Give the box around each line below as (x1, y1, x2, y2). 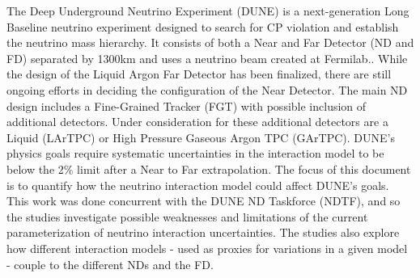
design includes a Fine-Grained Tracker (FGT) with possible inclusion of (6, 97, 367, 114)
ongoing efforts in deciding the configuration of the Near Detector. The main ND (6, 81, 408, 98)
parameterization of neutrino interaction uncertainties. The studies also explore (6, 224, 400, 241)
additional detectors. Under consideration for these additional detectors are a (6, 113, 388, 130)
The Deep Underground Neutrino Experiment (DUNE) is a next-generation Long (6, 2, 409, 19)
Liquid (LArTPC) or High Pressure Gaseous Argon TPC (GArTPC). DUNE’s (6, 128, 395, 145)
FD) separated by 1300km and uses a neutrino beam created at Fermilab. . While (6, 49, 408, 66)
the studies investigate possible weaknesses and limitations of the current (6, 208, 368, 225)
